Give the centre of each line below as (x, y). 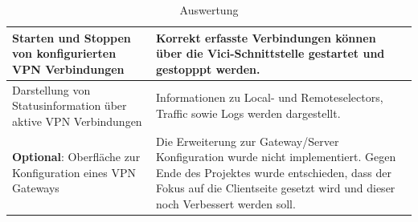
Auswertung (209, 10)
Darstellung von (51, 89)
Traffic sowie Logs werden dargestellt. (248, 113)
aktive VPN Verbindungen (77, 121)
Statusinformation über (70, 105)
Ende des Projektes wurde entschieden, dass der (274, 172)
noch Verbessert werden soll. (226, 204)
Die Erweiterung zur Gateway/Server (248, 141)
